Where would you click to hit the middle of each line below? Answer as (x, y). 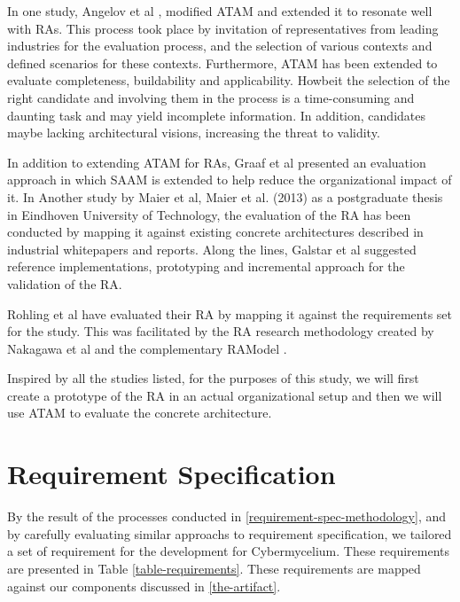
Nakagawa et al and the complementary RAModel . (147, 348)
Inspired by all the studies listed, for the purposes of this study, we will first (213, 378)
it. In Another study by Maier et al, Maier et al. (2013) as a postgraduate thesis (225, 196)
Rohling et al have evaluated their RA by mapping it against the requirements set (230, 313)
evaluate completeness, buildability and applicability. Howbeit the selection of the (229, 80)
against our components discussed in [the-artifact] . (144, 586)
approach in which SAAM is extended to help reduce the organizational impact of (230, 180)
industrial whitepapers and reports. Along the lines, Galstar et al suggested (212, 249)
